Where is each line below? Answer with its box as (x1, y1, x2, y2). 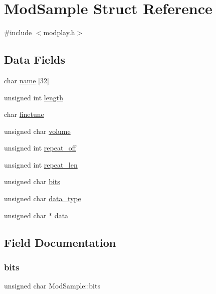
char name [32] (4, 75, 49, 85)
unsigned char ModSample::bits (4, 280, 100, 291)
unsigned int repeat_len (4, 159, 78, 170)
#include (4, 27, 32, 38)
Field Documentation (4, 234, 116, 250)
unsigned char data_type (4, 193, 81, 204)
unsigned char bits (4, 176, 60, 187)
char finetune (4, 109, 44, 119)
